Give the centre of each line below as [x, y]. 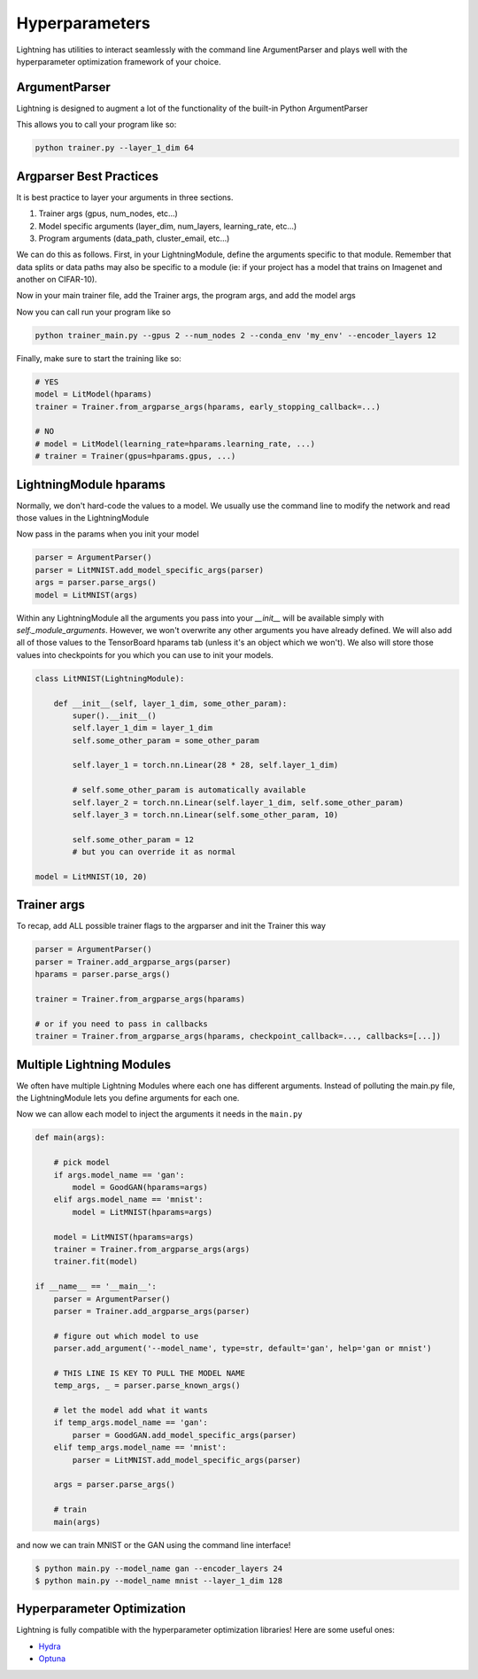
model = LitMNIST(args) [87, 595]
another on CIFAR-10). [57, 280]
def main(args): [70, 1137]
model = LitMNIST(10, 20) [91, 876]
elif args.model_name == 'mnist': [128, 1199]
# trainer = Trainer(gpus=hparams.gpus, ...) [135, 457]
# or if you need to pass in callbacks [121, 1024]
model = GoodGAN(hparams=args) [140, 1188]
